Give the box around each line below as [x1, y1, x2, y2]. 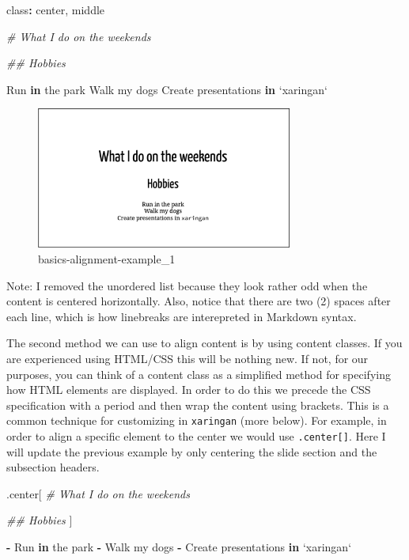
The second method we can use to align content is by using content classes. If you [6, 335, 403, 351]
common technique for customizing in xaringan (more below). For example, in [6, 412, 387, 429]
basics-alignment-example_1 [38, 251, 176, 267]
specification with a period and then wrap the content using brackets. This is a [6, 396, 389, 413]
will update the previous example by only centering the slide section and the [6, 443, 377, 460]
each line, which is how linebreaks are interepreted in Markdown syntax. [6, 308, 357, 324]
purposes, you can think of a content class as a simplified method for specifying [6, 365, 391, 382]
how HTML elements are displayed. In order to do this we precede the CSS [6, 381, 371, 398]
